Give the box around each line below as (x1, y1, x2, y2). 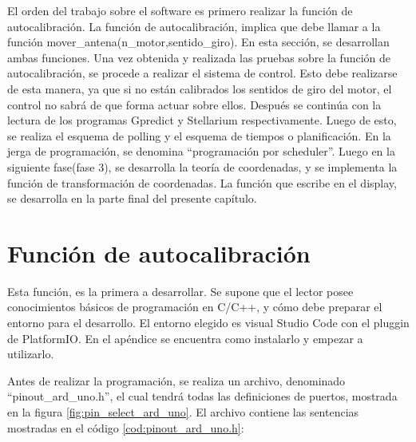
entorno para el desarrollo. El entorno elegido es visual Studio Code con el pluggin (7, 314, 410, 331)
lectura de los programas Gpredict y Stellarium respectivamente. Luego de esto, (7, 112, 397, 128)
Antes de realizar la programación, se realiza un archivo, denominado (7, 372, 346, 389)
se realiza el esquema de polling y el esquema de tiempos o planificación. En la (7, 127, 391, 144)
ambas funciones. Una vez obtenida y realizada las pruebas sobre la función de (7, 49, 391, 65)
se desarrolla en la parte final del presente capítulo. (7, 190, 257, 207)
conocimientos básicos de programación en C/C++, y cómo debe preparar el (7, 298, 382, 315)
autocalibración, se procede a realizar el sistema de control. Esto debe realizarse (7, 65, 398, 81)
